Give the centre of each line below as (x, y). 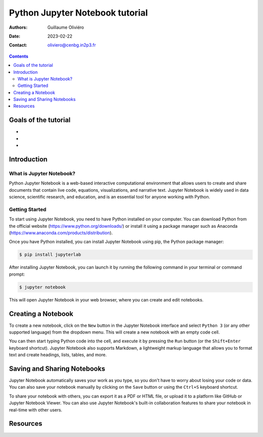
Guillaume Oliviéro (66, 27)
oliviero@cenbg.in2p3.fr (72, 45)
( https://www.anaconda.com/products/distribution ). (61, 233)
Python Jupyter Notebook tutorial (78, 13)
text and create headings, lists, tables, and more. (58, 355)
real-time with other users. (36, 410)
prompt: (17, 274)
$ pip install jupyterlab (50, 255)
